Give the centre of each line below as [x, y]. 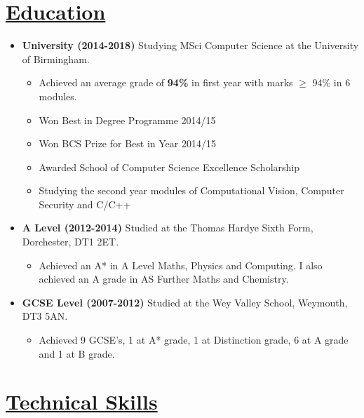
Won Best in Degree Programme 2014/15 [127, 120]
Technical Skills [82, 402]
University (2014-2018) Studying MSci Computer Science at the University [190, 45]
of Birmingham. [56, 59]
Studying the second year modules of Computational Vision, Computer [191, 190]
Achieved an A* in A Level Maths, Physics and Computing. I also [181, 265]
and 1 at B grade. [77, 353]
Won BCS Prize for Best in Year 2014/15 [127, 143]
